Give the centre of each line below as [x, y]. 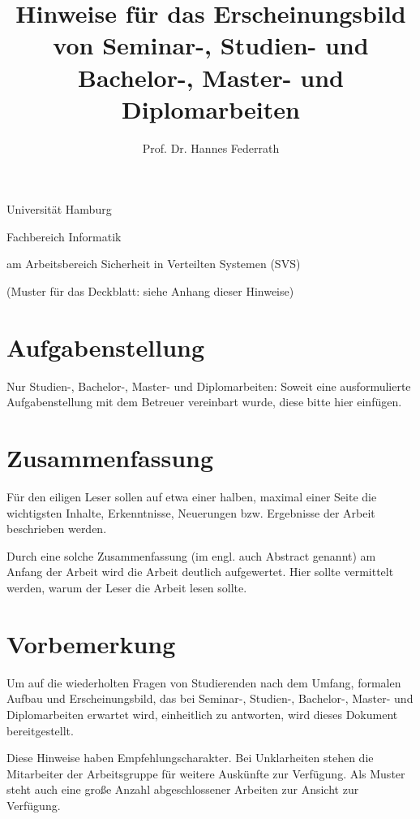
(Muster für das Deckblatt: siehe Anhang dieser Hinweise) [150, 291]
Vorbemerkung [91, 643]
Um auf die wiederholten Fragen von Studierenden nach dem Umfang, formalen [204, 682]
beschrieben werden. [57, 529]
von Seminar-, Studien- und [211, 45]
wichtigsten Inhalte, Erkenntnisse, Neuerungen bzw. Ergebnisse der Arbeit [191, 512]
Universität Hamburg [59, 209]
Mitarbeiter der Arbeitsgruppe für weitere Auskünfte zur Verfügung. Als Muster [206, 773]
